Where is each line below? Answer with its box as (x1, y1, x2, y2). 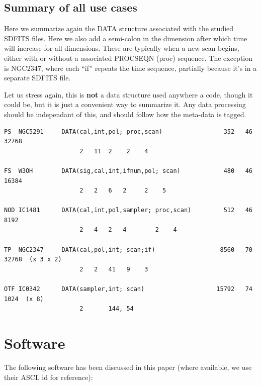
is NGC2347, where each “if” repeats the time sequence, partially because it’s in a (4, 62, 257, 73)
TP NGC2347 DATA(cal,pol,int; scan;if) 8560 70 (4, 246, 252, 253)
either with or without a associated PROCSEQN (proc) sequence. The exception (4, 52, 253, 63)
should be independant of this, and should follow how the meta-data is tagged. (4, 109, 246, 119)
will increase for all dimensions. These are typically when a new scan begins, (4, 43, 239, 53)
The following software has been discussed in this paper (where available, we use (4, 361, 252, 372)
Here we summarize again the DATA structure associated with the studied (4, 23, 234, 34)
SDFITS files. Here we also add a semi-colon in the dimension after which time (4, 33, 247, 43)
